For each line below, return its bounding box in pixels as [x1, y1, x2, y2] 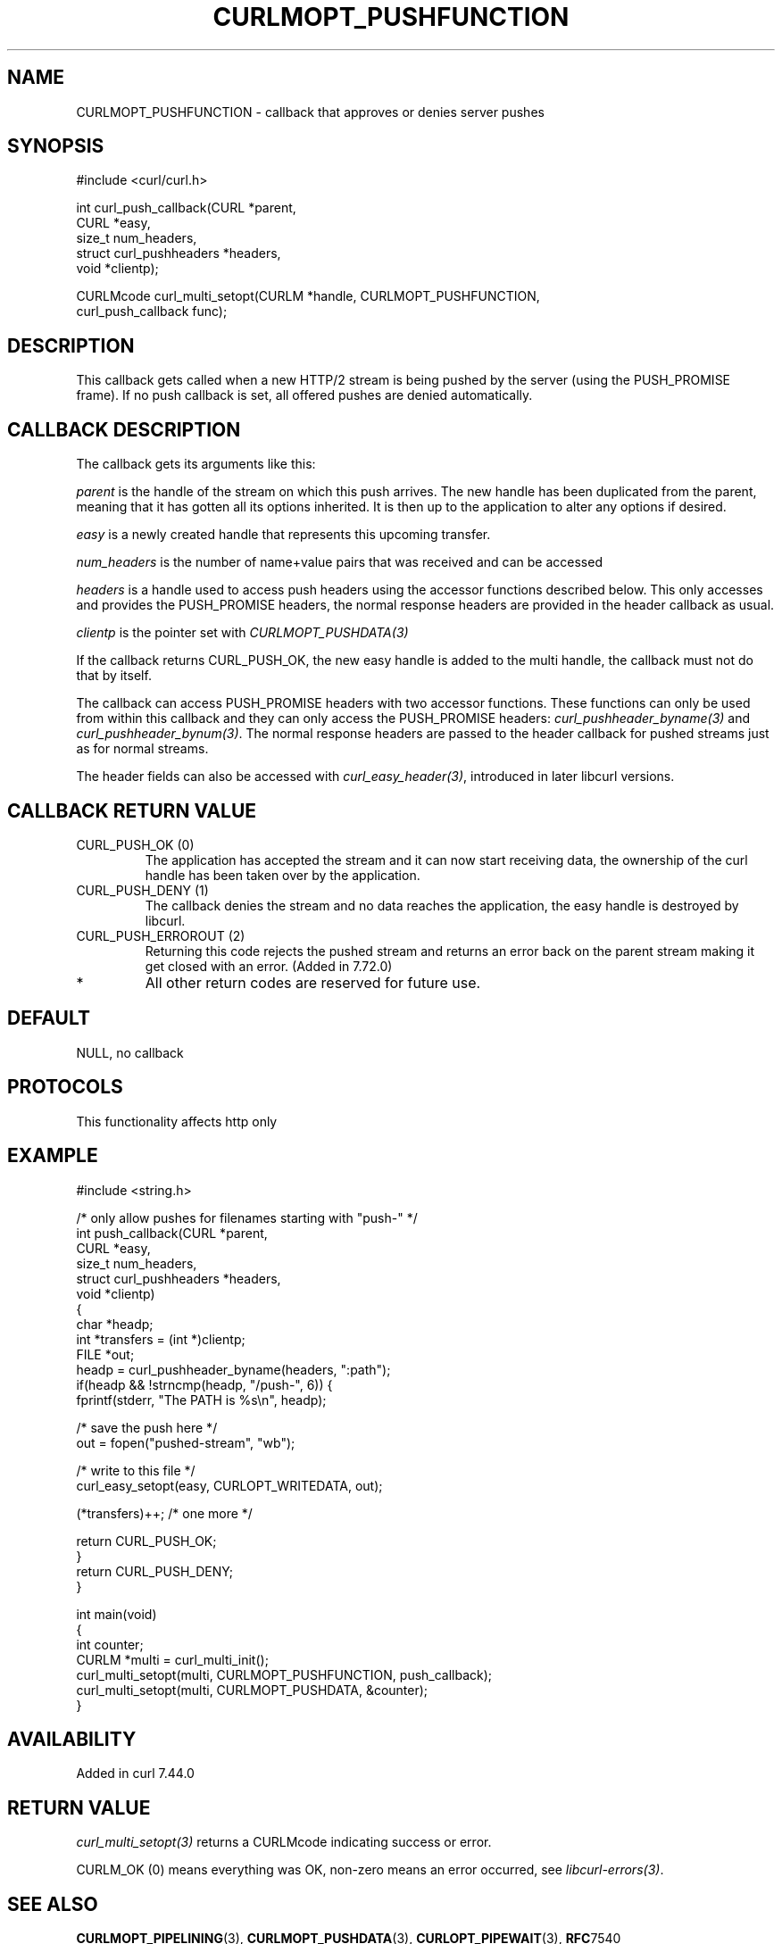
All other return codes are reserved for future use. [145, 973, 481, 992]
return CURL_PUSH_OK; [76, 1533, 217, 1549]
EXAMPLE [7, 1144, 98, 1167]
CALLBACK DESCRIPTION [7, 418, 241, 441]
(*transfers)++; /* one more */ [76, 1505, 253, 1521]
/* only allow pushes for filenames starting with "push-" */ [76, 1209, 418, 1225]
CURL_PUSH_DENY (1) [76, 882, 209, 898]
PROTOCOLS [7, 1076, 123, 1099]
